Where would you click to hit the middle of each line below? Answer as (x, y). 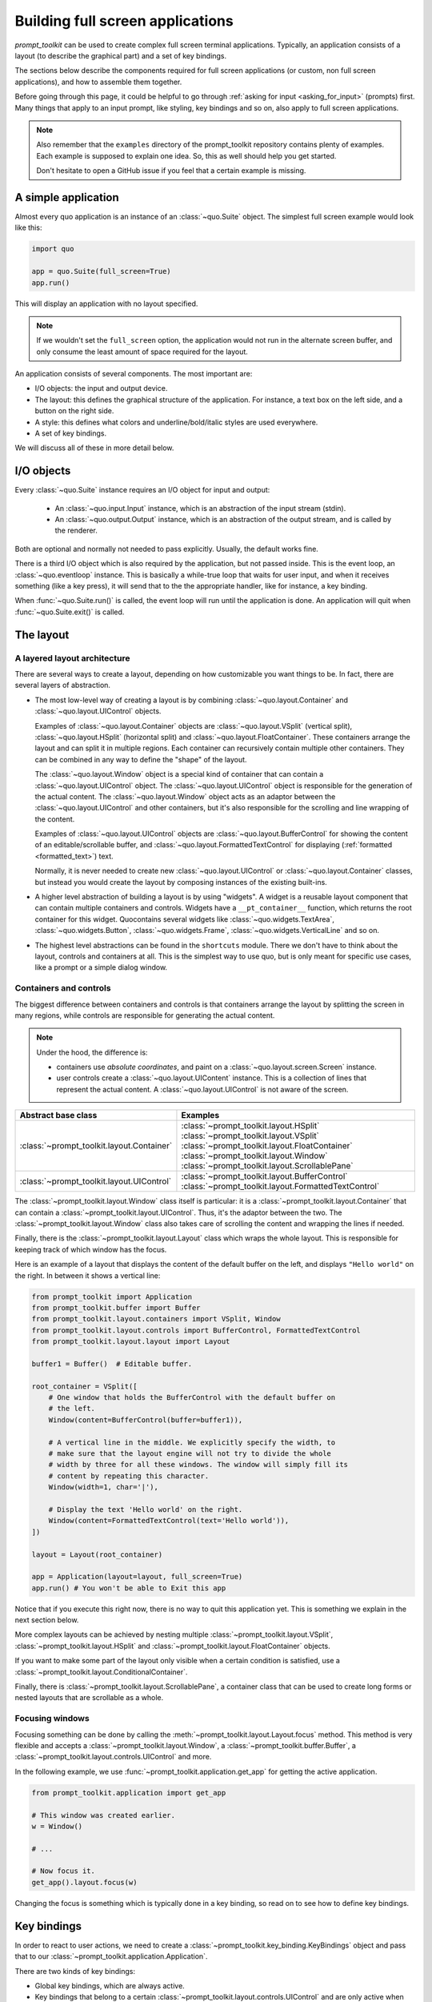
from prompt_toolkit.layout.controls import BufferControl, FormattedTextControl (196, 1330)
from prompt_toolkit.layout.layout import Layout (131, 1342)
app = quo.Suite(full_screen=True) (101, 271)
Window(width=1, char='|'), (104, 1487)
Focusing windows (52, 1719)
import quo (53, 249)
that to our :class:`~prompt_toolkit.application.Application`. (111, 1956)
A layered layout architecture (72, 658)
